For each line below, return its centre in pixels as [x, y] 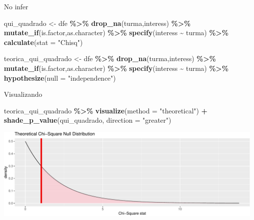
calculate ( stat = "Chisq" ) [43, 42]
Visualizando [23, 94]
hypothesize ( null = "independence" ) [60, 77]
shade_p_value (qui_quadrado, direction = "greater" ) [88, 120]
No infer [16, 6]
